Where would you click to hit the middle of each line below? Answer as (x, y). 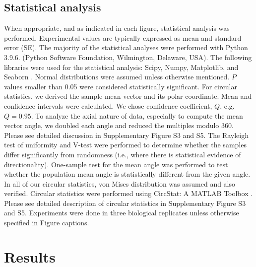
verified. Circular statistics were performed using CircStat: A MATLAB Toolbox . (128, 193)
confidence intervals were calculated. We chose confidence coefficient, (108, 105)
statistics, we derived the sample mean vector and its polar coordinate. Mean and (128, 96)
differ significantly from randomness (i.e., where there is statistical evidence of (123, 154)
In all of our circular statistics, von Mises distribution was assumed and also (120, 183)
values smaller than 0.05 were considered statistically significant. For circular (121, 86)
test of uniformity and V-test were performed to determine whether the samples (125, 145)
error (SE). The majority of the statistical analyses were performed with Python (126, 47)
